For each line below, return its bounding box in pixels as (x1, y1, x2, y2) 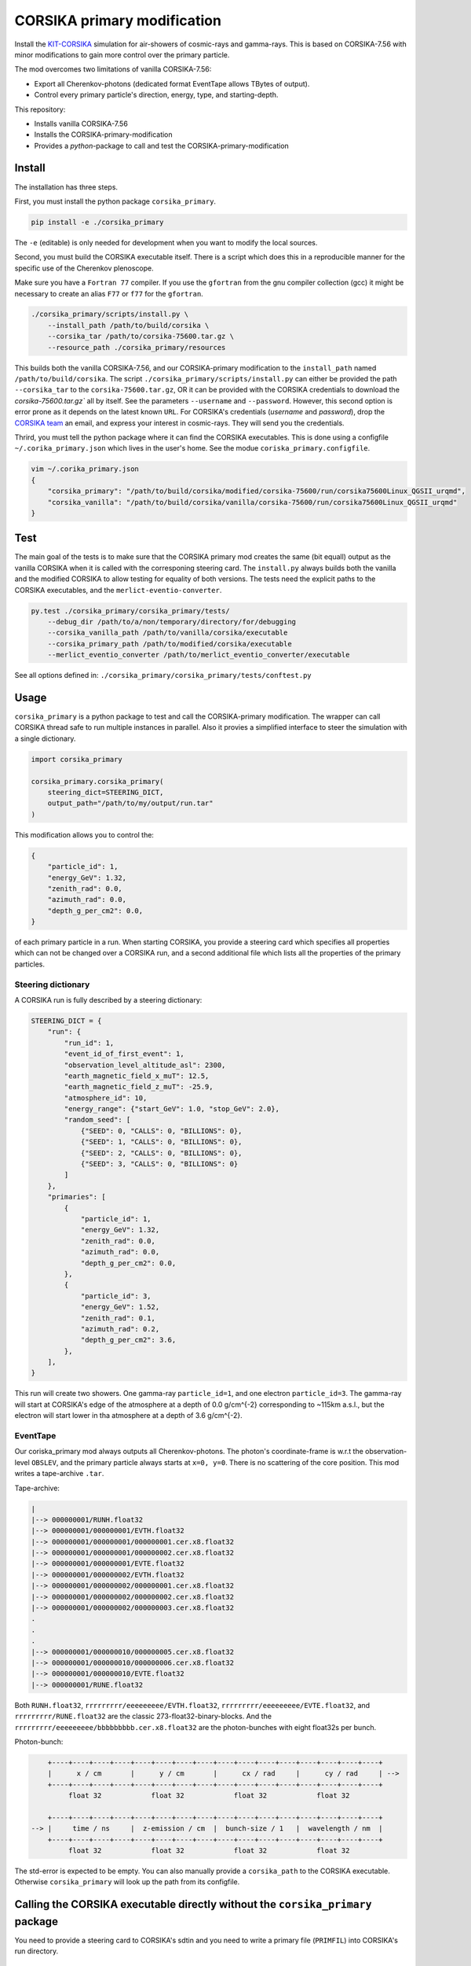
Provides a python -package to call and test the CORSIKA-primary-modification (34, 141, 290, 150)
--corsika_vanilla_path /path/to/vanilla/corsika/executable (47, 628, 288, 637)
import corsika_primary (31, 755, 123, 764)
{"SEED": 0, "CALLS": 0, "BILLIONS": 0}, (80, 1126, 243, 1136)
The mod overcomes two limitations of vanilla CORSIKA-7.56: (14, 64, 212, 74)
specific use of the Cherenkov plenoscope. (14, 263, 155, 273)
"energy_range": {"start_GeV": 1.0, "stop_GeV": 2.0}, (64, 1105, 280, 1114)
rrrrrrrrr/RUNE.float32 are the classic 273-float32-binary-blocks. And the (14, 1711, 272, 1721)
